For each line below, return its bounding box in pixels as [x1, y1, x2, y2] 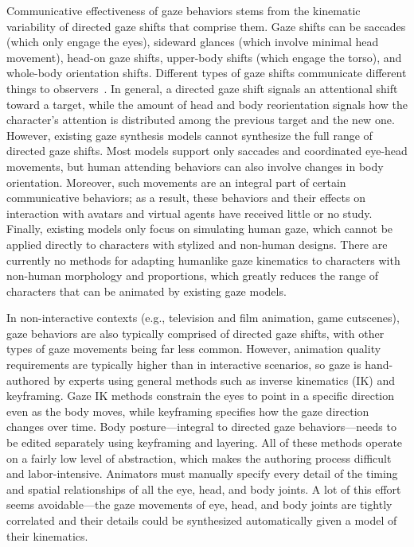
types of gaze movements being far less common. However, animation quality [6, 340, 381, 357]
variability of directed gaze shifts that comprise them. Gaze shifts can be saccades [6, 17, 406, 34]
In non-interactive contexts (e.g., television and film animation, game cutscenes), [6, 309, 400, 326]
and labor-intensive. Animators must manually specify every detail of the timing [6, 465, 398, 482]
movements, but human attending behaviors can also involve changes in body [6, 157, 384, 174]
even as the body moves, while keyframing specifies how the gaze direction [6, 402, 369, 419]
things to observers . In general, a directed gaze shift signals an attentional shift [6, 80, 398, 96]
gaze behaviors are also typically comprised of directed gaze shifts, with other [6, 324, 385, 341]
